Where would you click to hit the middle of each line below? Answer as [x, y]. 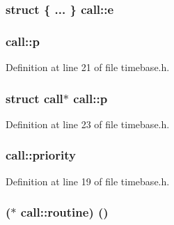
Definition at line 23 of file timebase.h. [88, 124]
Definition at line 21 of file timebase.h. [88, 67]
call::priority [41, 155]
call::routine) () [64, 212]
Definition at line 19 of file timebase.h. [88, 181]
